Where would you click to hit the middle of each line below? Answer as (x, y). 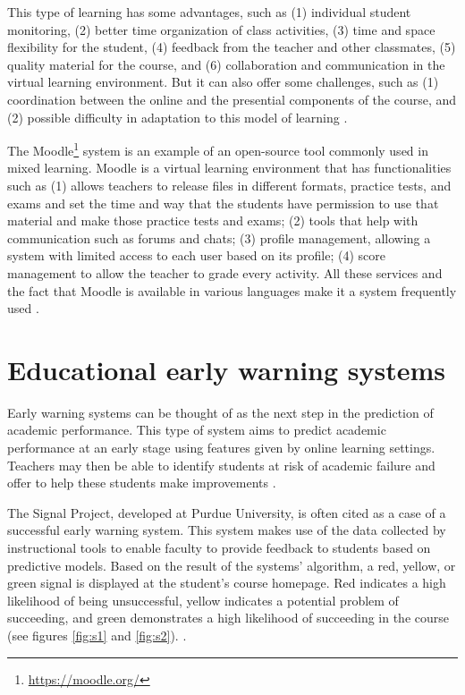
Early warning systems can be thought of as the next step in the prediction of (220, 412)
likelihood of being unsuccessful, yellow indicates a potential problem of (203, 600)
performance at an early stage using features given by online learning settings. (221, 448)
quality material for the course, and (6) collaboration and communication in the (226, 64)
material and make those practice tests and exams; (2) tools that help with (213, 220)
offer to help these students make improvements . (142, 483)
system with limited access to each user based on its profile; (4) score (196, 255)
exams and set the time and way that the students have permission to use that (223, 203)
